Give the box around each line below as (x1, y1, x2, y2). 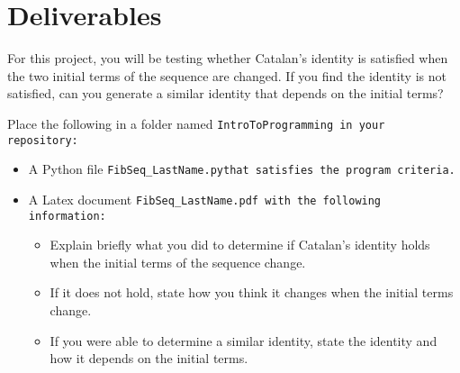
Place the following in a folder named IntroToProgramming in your (7, 114, 385, 132)
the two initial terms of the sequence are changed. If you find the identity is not (7, 66, 446, 85)
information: (28, 209, 106, 223)
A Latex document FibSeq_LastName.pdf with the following (28, 189, 382, 208)
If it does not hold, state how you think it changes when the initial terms (50, 283, 454, 302)
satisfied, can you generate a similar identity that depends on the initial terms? (7, 84, 444, 103)
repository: (7, 133, 78, 147)
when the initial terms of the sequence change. (50, 252, 306, 271)
